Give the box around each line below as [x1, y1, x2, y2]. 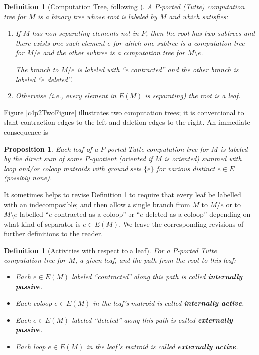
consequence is [4, 126, 48, 137]
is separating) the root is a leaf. [145, 90, 241, 101]
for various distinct [156, 163, 215, 173]
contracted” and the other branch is [130, 64, 239, 74]
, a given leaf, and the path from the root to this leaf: [75, 255, 236, 265]
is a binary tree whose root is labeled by [38, 11, 157, 21]
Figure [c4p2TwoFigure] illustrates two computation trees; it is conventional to [4, 107, 244, 117]
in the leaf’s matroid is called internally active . [93, 298, 244, 308]
